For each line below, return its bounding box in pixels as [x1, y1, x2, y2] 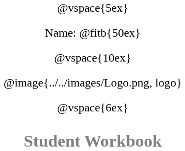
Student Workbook [24, 131, 162, 150]
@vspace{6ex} [57, 101, 129, 114]
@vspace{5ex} [57, 1, 129, 14]
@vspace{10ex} [54, 51, 132, 64]
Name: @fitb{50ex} [45, 26, 141, 39]
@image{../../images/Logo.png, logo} [3, 76, 182, 89]
